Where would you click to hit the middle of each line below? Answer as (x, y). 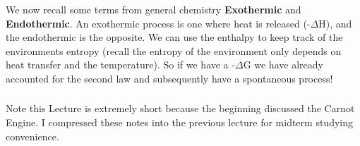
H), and (335, 23)
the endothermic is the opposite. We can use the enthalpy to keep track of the (174, 37)
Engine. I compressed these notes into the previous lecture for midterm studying (180, 122)
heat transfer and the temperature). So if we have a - (120, 65)
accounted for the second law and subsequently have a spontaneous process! (169, 78)
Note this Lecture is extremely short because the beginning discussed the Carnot (180, 108)
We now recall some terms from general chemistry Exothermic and (154, 9)
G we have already (283, 65)
